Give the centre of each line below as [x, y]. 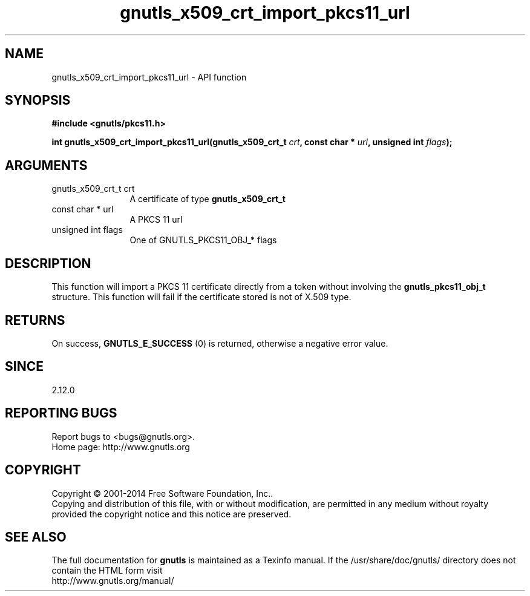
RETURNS [35, 320]
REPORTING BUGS [61, 413]
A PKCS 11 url [156, 220]
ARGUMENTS [46, 165]
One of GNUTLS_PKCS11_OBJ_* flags [203, 240]
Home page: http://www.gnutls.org [121, 447]
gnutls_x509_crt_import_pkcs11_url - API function [149, 77]
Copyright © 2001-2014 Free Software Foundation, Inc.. [162, 493]
